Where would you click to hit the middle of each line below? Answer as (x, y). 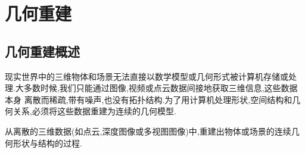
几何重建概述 (42, 51)
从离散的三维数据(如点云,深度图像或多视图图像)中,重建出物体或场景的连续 (148, 131)
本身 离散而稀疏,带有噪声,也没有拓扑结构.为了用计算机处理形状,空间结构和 (149, 99)
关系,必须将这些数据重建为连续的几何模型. (94, 111)
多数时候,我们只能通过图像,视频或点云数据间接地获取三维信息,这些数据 (161, 88)
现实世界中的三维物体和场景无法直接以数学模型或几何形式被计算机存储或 (147, 76)
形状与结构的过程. (47, 143)
